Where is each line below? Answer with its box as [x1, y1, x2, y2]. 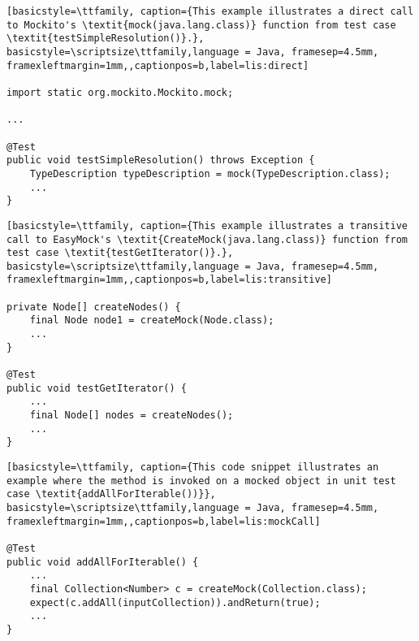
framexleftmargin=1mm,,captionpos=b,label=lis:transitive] [6, 274, 332, 286]
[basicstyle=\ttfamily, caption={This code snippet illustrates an [6, 461, 379, 473]
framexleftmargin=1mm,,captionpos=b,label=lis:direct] [6, 59, 309, 71]
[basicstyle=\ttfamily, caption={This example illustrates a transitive [6, 219, 408, 232]
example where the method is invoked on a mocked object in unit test [6, 474, 396, 487]
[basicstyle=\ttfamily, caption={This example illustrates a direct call [6, 6, 414, 17]
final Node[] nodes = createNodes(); [29, 409, 234, 422]
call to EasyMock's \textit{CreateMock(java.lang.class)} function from [6, 233, 408, 245]
